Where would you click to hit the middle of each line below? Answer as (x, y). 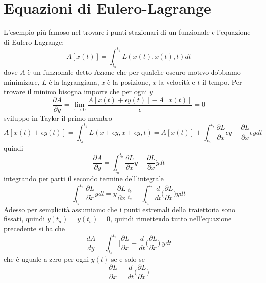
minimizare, (22, 82)
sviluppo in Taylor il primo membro (58, 117)
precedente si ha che (34, 228)
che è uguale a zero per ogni (47, 259)
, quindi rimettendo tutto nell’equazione (171, 219)
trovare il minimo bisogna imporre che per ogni (76, 92)
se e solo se (128, 259)
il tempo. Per (222, 82)
